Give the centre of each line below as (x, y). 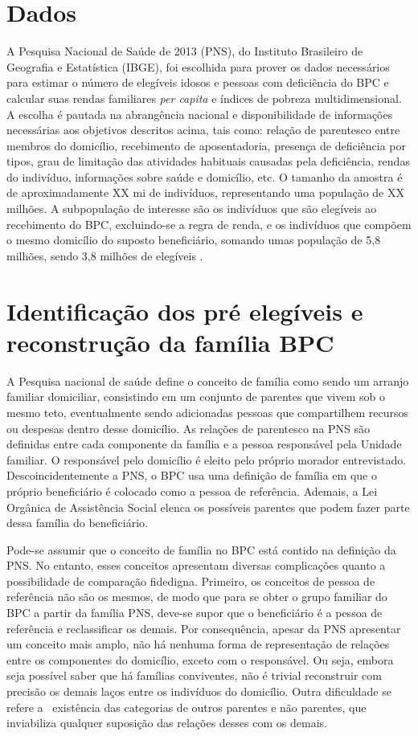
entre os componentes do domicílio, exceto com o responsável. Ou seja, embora (200, 659)
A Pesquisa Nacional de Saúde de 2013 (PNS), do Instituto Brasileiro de (185, 51)
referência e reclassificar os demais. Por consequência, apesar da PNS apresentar (204, 628)
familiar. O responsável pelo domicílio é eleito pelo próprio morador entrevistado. (207, 459)
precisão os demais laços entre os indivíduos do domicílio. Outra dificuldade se (199, 691)
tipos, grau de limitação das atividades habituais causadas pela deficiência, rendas (208, 161)
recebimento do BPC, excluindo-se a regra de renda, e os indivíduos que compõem (209, 224)
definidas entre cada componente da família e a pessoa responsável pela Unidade (204, 444)
